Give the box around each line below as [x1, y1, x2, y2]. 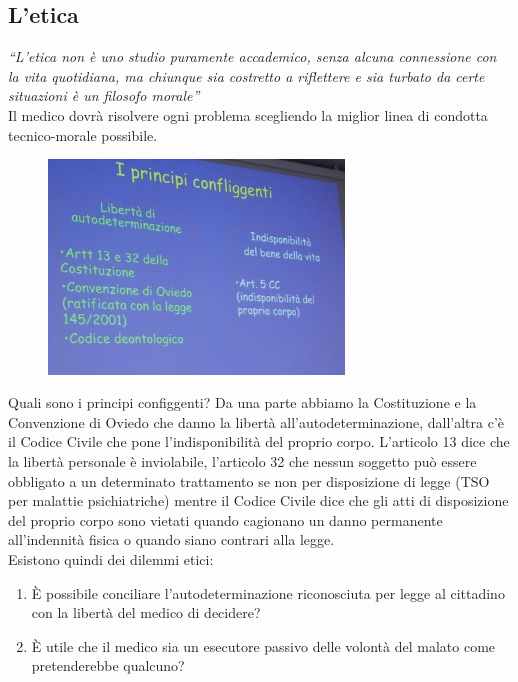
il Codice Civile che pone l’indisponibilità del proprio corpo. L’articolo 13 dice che [8, 431, 510, 452]
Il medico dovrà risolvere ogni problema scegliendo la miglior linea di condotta [8, 104, 488, 125]
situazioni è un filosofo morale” [8, 85, 200, 106]
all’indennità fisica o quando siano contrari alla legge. [8, 529, 335, 550]
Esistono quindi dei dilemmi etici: [8, 548, 214, 569]
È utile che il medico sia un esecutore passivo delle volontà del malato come [31, 635, 496, 656]
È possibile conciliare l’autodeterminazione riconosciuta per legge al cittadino [31, 582, 505, 603]
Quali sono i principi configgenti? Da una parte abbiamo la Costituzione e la [8, 392, 477, 413]
